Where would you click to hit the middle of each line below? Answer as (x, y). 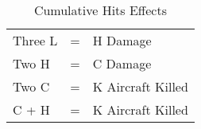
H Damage (122, 40)
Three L (35, 40)
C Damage (122, 63)
